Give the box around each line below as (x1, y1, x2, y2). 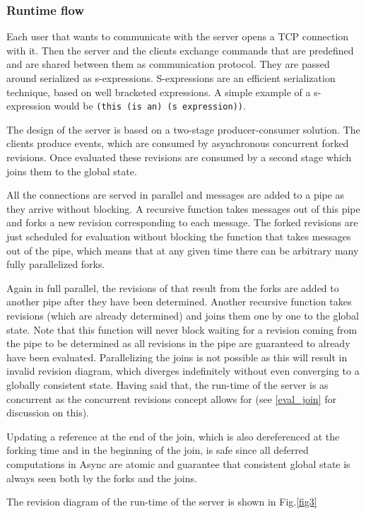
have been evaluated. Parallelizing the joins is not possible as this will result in (6, 349, 348, 364)
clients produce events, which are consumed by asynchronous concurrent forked (6, 136, 349, 151)
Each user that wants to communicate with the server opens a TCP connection (6, 29, 349, 44)
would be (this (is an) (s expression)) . (54, 98, 246, 113)
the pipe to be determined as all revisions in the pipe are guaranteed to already (6, 336, 350, 351)
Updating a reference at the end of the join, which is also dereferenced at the (6, 428, 340, 443)
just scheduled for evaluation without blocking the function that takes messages (6, 229, 351, 243)
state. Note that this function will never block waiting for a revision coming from (6, 322, 358, 337)
